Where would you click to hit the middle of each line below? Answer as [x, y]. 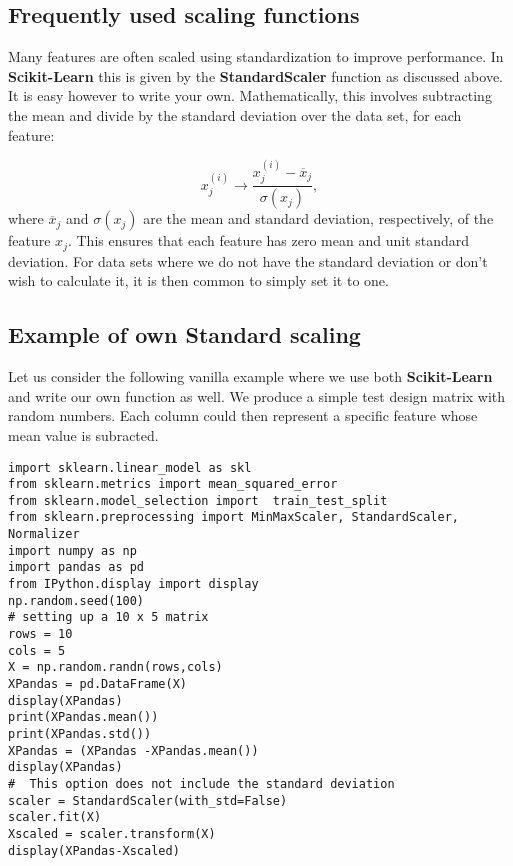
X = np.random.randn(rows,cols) [115, 667]
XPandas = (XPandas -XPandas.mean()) [133, 750]
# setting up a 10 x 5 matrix [108, 617]
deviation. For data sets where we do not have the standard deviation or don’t [248, 260]
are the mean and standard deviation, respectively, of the [318, 218]
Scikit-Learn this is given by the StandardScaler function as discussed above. [255, 75]
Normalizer [44, 534]
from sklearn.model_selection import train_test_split [198, 500]
